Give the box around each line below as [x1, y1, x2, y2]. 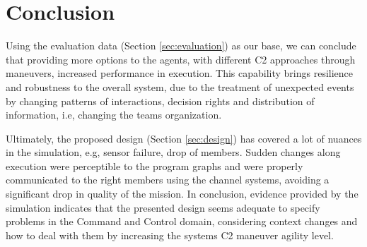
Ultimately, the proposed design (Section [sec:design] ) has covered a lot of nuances [6, 131, 362, 145]
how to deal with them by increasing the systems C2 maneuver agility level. [6, 227, 334, 242]
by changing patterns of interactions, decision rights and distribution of [6, 93, 315, 108]
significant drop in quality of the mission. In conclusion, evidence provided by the [6, 186, 359, 201]
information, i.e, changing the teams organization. [6, 107, 222, 122]
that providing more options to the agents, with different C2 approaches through [6, 52, 356, 66]
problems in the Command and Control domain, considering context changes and [6, 214, 358, 229]
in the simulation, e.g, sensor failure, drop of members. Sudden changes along [6, 145, 341, 159]
